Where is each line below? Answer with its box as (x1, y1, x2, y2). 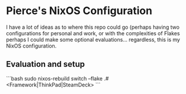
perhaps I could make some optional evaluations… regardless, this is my (6, 36, 180, 43)
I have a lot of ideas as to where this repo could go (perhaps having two (6, 23, 180, 31)
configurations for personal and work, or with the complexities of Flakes (6, 29, 180, 36)
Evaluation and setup (6, 59, 85, 69)
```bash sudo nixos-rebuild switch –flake (6, 75, 103, 82)
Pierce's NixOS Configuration (6, 4, 153, 18)
